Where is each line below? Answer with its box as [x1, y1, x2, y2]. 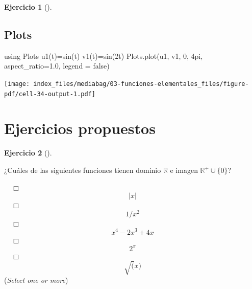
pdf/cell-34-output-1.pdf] [4, 90, 95, 98]
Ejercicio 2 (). [4, 147, 52, 158]
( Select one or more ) [4, 274, 68, 285]
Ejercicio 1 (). [4, 2, 52, 12]
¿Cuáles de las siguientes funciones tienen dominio [4, 165, 161, 175]
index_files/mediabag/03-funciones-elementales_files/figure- [33, 80, 249, 87]
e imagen [170, 165, 198, 175]
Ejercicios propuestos [4, 118, 156, 139]
